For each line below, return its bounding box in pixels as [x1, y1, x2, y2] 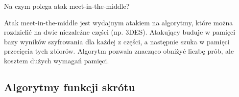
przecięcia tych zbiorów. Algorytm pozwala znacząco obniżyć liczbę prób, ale [4, 46, 234, 56]
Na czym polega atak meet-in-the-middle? [4, 1, 130, 11]
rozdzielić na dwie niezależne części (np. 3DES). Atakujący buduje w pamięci [4, 27, 236, 37]
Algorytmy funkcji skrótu [4, 79, 135, 94]
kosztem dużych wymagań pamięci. [4, 55, 109, 65]
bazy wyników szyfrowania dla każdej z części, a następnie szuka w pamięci [4, 36, 230, 46]
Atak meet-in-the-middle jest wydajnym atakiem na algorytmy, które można [4, 17, 233, 27]
